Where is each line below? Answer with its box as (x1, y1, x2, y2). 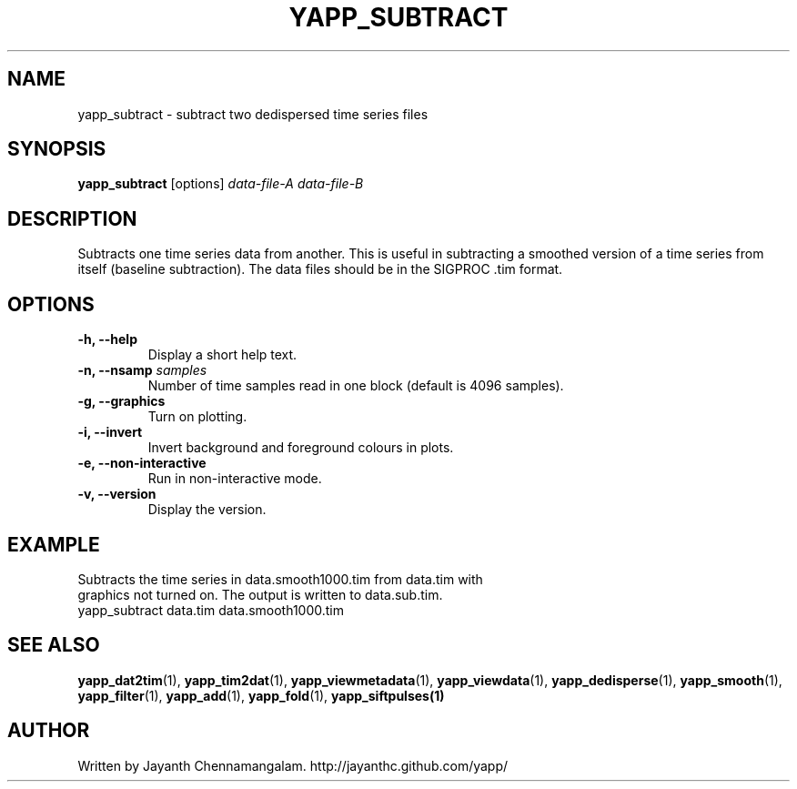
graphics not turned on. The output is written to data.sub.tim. (77, 586, 443, 602)
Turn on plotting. (147, 409, 247, 425)
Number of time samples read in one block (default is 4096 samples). (147, 378, 564, 394)
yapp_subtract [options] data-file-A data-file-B (77, 176, 364, 192)
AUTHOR (7, 719, 90, 743)
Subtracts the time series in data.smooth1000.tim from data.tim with (77, 571, 483, 587)
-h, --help (77, 331, 137, 348)
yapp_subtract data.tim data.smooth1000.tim (77, 602, 345, 618)
